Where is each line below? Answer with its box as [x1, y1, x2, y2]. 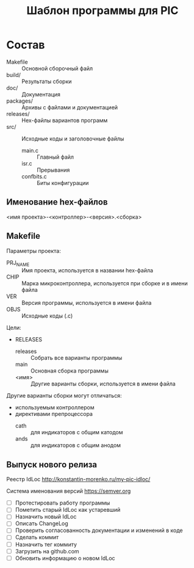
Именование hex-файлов [6, 197, 108, 208]
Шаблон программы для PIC [26, 4, 179, 18]
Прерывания [37, 166, 70, 173]
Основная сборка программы [30, 367, 109, 374]
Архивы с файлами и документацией [21, 103, 118, 111]
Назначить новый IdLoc [15, 513, 77, 520]
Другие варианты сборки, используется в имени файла [30, 380, 176, 388]
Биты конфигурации [37, 179, 89, 186]
